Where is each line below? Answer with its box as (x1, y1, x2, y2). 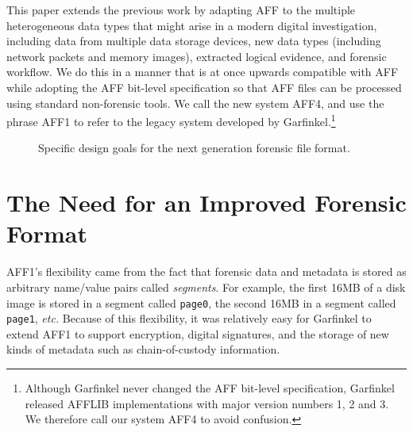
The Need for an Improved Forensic (6, 186, 407, 219)
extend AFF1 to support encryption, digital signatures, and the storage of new (6, 325, 389, 342)
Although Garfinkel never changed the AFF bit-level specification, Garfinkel (25, 380, 395, 396)
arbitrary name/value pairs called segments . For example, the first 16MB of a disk (6, 278, 406, 295)
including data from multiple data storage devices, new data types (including (6, 32, 381, 49)
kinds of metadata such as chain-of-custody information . (6, 341, 280, 357)
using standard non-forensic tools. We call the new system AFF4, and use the (6, 94, 384, 111)
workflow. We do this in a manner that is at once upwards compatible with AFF (6, 63, 399, 80)
